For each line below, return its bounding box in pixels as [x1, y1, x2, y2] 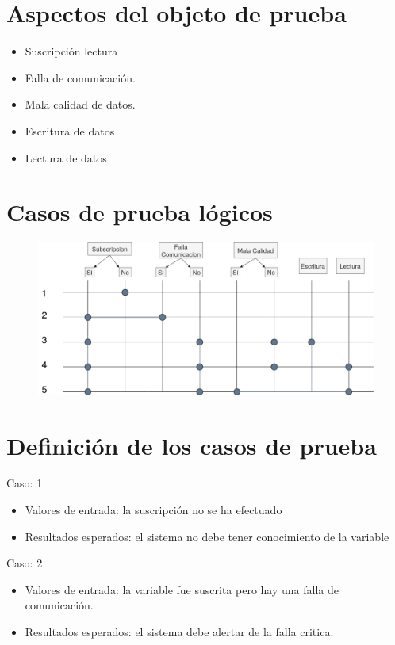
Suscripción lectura [25, 43, 118, 59]
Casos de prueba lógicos [6, 196, 273, 228]
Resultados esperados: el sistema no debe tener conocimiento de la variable [25, 528, 389, 544]
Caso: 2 [6, 555, 43, 571]
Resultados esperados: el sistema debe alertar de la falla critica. [25, 624, 334, 640]
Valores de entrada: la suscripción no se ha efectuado [25, 502, 282, 518]
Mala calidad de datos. [25, 96, 136, 113]
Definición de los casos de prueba [6, 429, 377, 461]
